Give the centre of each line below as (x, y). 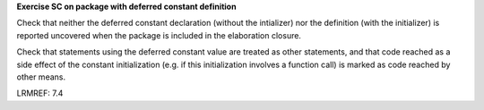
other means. (41, 77)
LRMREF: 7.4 (40, 93)
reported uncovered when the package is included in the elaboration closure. (159, 35)
